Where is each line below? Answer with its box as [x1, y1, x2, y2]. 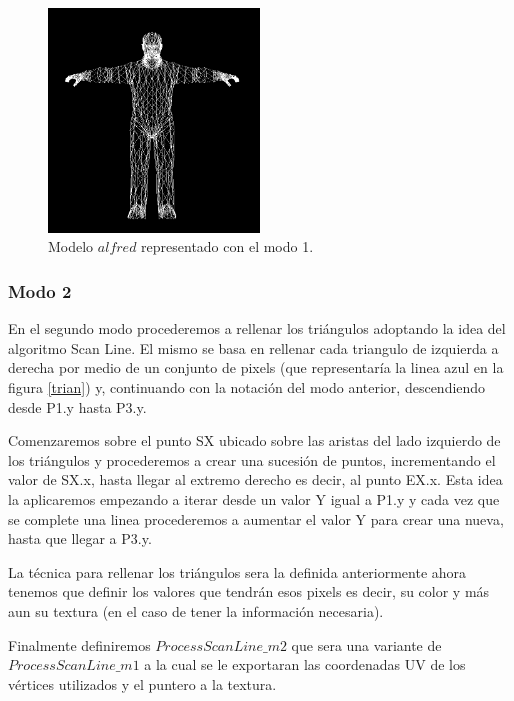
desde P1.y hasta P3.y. [8, 396, 147, 417]
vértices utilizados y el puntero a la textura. [8, 673, 277, 694]
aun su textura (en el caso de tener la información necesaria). [8, 600, 384, 621]
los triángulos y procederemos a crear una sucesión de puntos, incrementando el [8, 449, 496, 470]
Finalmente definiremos [8, 634, 151, 655]
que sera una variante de [291, 634, 442, 655]
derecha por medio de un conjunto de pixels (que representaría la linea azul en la [8, 357, 504, 378]
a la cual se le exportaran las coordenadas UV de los [144, 654, 466, 675]
